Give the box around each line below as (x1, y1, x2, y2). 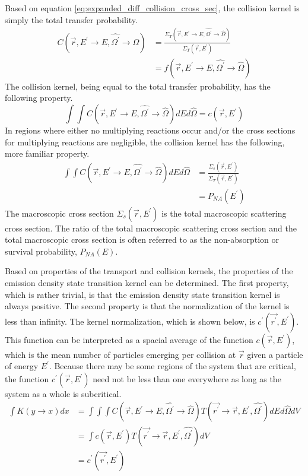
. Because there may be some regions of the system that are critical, (49, 360, 296, 372)
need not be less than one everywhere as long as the (93, 372, 281, 385)
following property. (5, 91, 73, 104)
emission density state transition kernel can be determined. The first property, (5, 276, 289, 288)
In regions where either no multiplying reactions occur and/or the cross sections (5, 124, 296, 137)
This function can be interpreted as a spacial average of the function (5, 333, 253, 345)
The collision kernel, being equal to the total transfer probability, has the (5, 80, 271, 92)
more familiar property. (5, 147, 90, 160)
